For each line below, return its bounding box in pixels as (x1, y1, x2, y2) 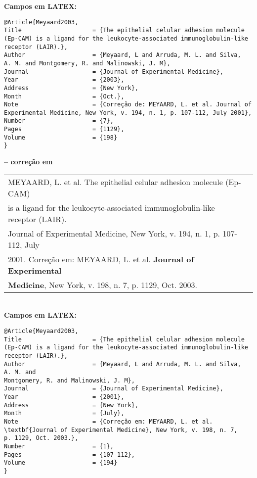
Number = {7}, (4, 117, 114, 125)
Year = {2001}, (4, 393, 125, 401)
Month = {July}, (4, 410, 125, 417)
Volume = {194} (4, 459, 118, 467)
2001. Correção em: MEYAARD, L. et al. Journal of (8, 253, 194, 265)
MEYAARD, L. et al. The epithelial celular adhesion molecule (8, 176, 223, 188)
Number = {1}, (4, 443, 114, 450)
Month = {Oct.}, (4, 93, 125, 100)
